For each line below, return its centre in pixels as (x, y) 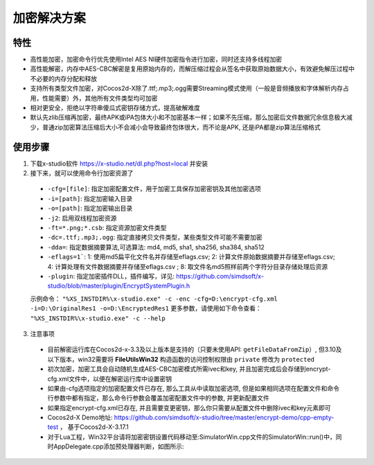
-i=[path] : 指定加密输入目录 (90, 198)
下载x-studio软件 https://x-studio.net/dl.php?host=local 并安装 (119, 164)
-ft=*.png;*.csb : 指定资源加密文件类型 (107, 228)
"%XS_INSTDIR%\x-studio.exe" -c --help (98, 318)
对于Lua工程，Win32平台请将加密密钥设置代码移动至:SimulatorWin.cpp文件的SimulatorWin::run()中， (192, 437)
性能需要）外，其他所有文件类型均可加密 (100, 98)
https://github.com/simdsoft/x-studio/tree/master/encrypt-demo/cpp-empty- (224, 418)
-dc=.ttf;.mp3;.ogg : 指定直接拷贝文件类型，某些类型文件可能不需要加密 (155, 237)
